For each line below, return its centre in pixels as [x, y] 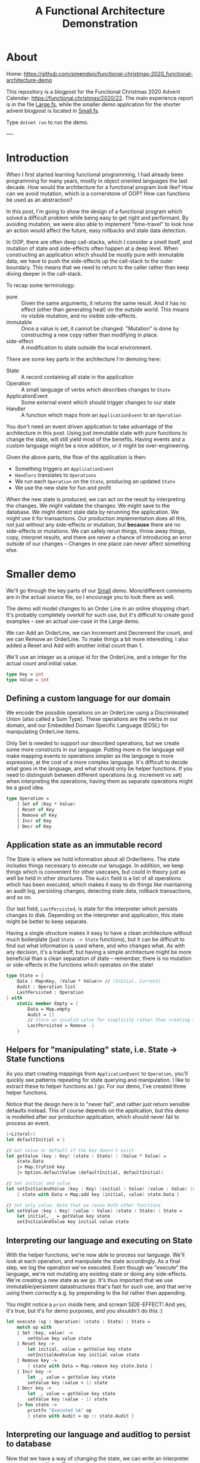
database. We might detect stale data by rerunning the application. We [93, 512]
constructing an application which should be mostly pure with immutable [95, 254]
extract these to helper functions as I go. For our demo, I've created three [96, 1086]
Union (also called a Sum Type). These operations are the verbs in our [92, 719]
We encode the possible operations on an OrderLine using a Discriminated [97, 713]
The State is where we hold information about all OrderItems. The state [93, 859]
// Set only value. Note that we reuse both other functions [84, 1205]
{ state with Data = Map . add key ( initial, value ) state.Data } [98, 1195]
